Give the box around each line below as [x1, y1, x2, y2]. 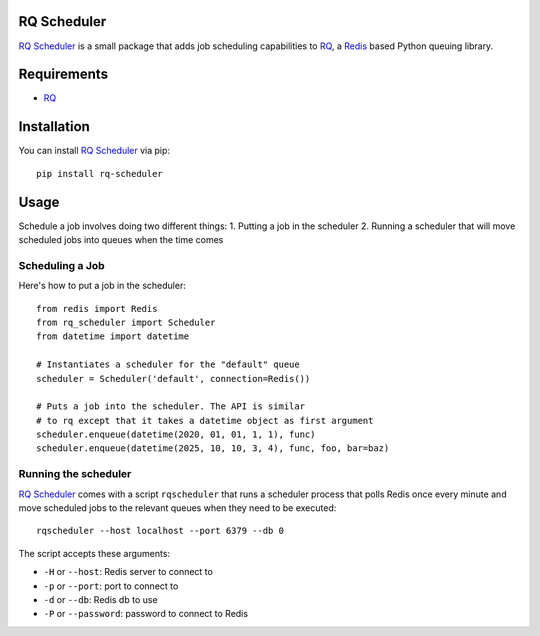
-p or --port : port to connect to [43, 580, 179, 592]
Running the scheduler [18, 467, 132, 481]
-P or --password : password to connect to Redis [43, 608, 249, 620]
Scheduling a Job [18, 258, 105, 272]
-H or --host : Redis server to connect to [43, 566, 214, 578]
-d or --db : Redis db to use [43, 593, 159, 605]
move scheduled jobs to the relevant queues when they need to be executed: [18, 501, 337, 514]
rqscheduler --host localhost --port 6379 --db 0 [36, 525, 285, 537]
